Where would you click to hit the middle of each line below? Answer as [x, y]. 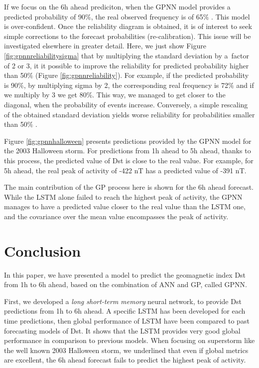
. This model [231, 16]
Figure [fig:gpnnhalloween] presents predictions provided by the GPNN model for [128, 141]
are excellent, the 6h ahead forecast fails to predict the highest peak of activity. [125, 360]
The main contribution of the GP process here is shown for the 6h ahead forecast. [129, 187]
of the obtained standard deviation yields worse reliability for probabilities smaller [129, 114]
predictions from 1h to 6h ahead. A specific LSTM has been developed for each [125, 311]
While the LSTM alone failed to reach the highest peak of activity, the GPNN [123, 196]
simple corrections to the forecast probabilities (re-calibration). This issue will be [128, 36]
